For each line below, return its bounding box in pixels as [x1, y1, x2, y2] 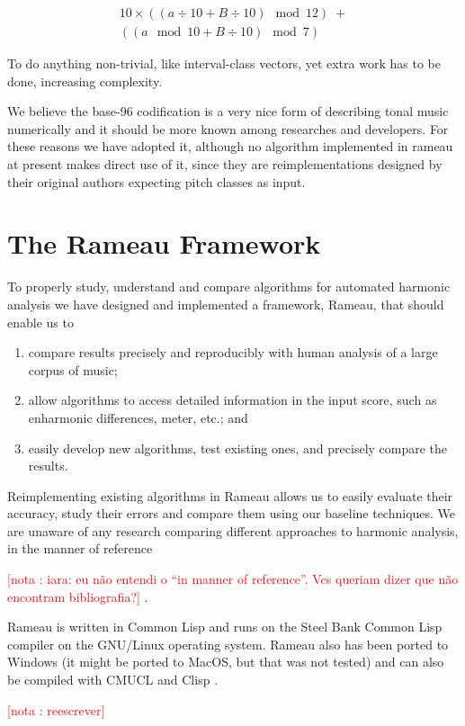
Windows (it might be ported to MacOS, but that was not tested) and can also [7, 652, 444, 671]
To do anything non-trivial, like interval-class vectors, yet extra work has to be [7, 54, 441, 73]
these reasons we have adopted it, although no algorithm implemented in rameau [7, 137, 453, 156]
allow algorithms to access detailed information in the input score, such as [28, 390, 437, 409]
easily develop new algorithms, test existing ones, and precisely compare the [28, 438, 448, 457]
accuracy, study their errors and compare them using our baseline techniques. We [7, 504, 456, 523]
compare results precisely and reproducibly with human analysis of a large [28, 343, 438, 362]
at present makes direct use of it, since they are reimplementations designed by [7, 155, 443, 174]
